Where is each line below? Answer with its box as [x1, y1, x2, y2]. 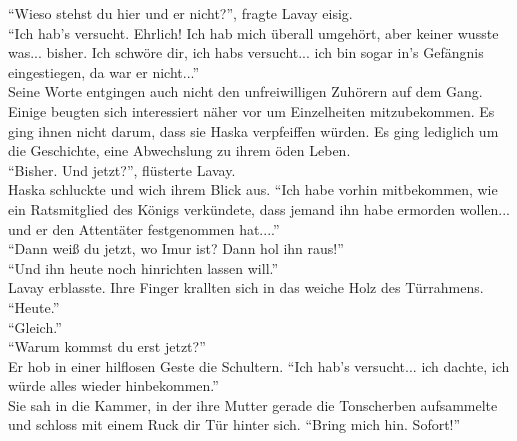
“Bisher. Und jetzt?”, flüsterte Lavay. [8, 159, 236, 180]
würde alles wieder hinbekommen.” [8, 375, 219, 396]
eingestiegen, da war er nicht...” [8, 61, 200, 82]
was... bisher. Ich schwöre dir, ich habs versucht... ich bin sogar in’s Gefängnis [8, 42, 484, 63]
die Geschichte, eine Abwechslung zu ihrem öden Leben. [8, 140, 351, 161]
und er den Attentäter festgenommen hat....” [8, 218, 280, 239]
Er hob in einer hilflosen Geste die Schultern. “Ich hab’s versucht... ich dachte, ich [8, 355, 510, 376]
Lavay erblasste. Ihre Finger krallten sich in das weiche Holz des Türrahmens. [8, 277, 484, 298]
